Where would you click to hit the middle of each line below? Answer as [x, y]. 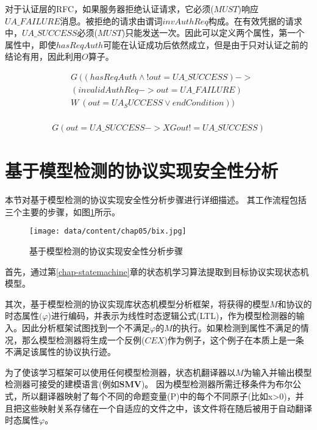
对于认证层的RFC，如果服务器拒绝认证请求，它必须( [109, 9]
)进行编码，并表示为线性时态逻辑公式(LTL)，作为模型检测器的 [172, 316]
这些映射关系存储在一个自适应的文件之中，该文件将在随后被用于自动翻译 [167, 408]
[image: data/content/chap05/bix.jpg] [108, 231]
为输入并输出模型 [278, 372]
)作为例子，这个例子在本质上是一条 [234, 339]
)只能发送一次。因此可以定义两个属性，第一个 [213, 33]
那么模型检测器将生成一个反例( [83, 339]
